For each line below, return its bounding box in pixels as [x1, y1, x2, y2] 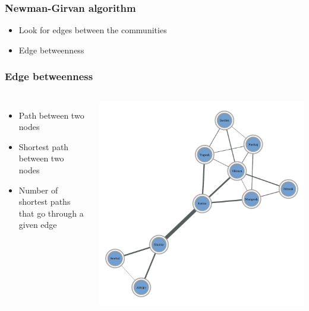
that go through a [18, 207, 84, 219]
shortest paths [18, 195, 71, 208]
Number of [18, 183, 58, 196]
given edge [18, 218, 57, 231]
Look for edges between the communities [18, 24, 167, 36]
